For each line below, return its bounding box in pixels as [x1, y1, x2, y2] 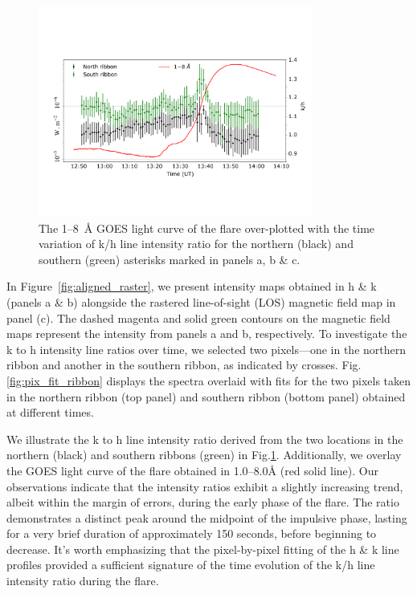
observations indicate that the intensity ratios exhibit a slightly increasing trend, [6, 478, 403, 494]
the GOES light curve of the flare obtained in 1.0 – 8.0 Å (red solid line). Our [6, 462, 378, 478]
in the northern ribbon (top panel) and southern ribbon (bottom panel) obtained [6, 388, 406, 405]
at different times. [6, 404, 94, 421]
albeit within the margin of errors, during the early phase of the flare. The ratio [6, 494, 399, 511]
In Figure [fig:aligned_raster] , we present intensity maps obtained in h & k [6, 278, 377, 295]
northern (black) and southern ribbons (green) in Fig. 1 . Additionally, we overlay [6, 446, 402, 463]
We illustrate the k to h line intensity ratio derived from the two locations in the [6, 430, 403, 447]
